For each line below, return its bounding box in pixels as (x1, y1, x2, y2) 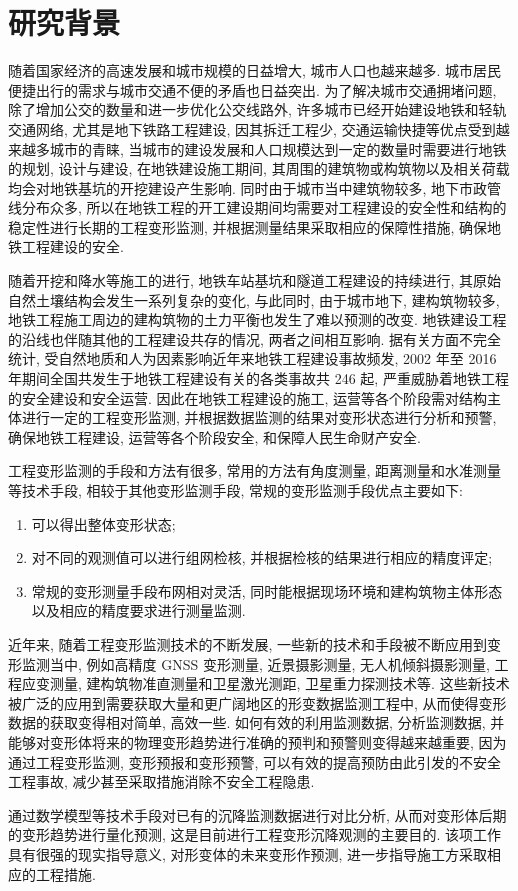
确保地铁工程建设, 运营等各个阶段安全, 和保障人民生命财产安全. (8, 426, 421, 447)
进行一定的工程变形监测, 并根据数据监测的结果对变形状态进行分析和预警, (21, 407, 497, 428)
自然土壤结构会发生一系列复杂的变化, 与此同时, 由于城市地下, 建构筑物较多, (8, 289, 500, 310)
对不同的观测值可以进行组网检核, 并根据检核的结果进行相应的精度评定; (31, 547, 493, 568)
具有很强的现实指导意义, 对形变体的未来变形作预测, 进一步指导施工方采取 (8, 843, 488, 864)
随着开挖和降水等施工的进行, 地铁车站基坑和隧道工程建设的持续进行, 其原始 (8, 270, 502, 291)
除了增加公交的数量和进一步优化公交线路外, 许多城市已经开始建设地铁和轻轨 (8, 99, 507, 120)
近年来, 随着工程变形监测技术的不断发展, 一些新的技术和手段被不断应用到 (8, 633, 488, 654)
